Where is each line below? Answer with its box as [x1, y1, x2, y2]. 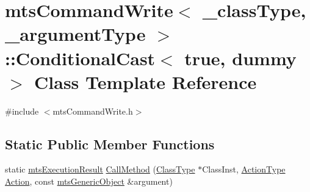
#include [5, 104, 39, 117]
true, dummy [184, 45, 297, 70]
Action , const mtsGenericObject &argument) [5, 175, 173, 188]
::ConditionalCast [5, 45, 156, 70]
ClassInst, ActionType [202, 163, 286, 176]
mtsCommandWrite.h [52, 104, 133, 117]
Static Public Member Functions [5, 134, 215, 153]
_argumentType [5, 21, 146, 46]
